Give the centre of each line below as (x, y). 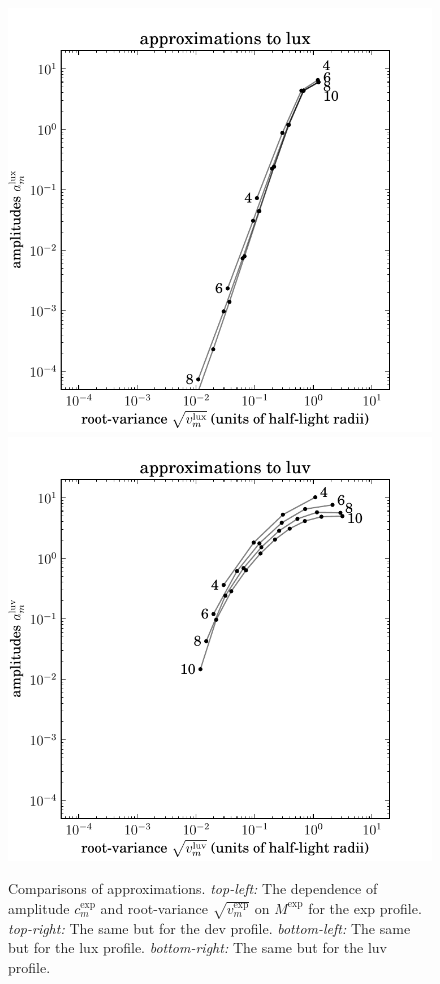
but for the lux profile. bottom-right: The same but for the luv (197, 947)
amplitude (39, 907)
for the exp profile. (365, 907)
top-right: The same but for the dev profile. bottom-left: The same (209, 927)
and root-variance (154, 907)
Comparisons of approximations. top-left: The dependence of (193, 888)
